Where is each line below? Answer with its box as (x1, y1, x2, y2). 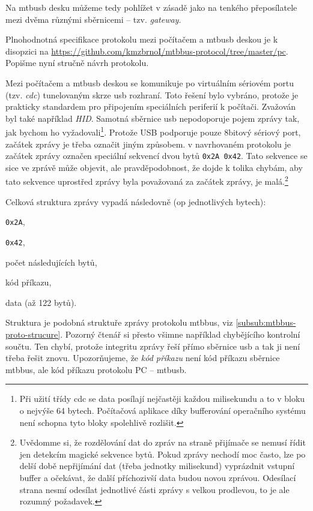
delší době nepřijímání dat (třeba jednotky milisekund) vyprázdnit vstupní (19, 459, 295, 472)
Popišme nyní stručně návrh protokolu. (5, 56, 149, 69)
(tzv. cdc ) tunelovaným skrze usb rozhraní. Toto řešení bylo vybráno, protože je (5, 88, 299, 101)
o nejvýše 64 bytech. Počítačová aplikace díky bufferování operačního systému (19, 404, 306, 416)
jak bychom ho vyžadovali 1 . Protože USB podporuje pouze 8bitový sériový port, (5, 124, 301, 138)
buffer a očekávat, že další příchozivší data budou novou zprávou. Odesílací (19, 471, 296, 483)
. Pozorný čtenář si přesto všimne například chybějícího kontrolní (60, 327, 300, 340)
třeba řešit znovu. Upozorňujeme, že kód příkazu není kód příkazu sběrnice (5, 351, 280, 364)
